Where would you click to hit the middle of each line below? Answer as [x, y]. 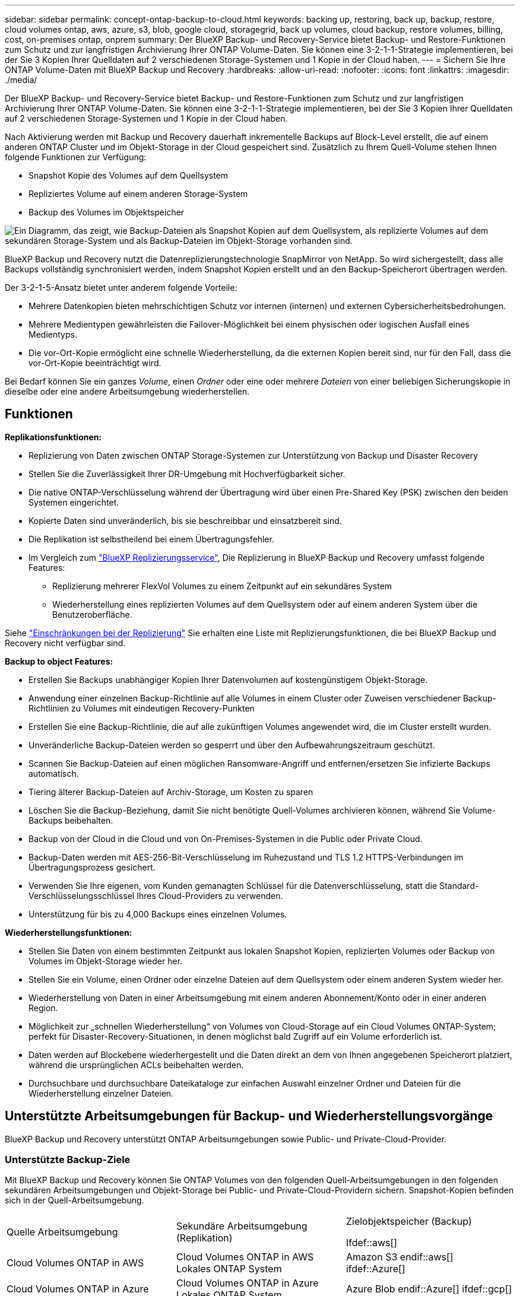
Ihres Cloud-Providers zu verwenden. [210, 895]
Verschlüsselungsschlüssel [82, 895]
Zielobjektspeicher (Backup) [409, 1222]
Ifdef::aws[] [372, 1243]
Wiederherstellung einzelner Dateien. [101, 1093]
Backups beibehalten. [71, 820]
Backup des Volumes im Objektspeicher [107, 212]
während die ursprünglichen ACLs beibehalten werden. [136, 1065]
